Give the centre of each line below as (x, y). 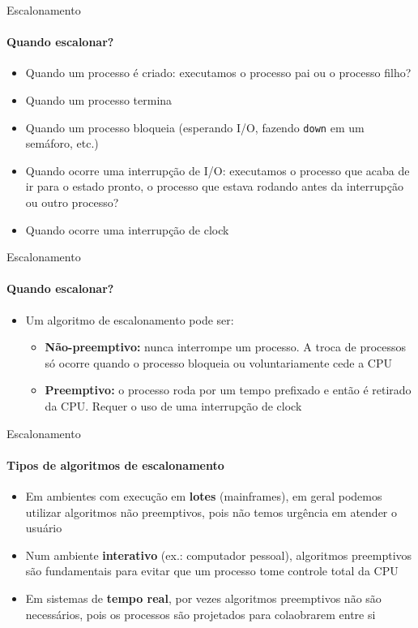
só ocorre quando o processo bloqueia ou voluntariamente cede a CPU (218, 362)
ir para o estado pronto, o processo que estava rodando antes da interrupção (214, 186)
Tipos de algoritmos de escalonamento (115, 465)
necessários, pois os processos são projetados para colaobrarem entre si (200, 614)
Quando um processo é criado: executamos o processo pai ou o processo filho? (218, 73)
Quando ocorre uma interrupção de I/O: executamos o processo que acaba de (218, 170)
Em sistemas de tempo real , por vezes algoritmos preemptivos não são (203, 598)
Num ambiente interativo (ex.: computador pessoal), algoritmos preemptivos (219, 555)
